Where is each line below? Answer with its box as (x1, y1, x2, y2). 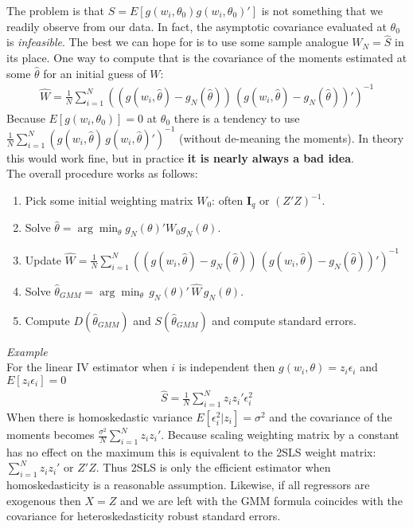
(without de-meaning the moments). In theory (179, 129, 404, 146)
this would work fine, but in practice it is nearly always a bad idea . (6, 149, 354, 166)
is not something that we (261, 2, 383, 18)
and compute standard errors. (212, 312, 357, 328)
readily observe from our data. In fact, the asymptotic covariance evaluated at (6, 18, 387, 34)
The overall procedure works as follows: (6, 165, 198, 182)
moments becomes (6, 426, 95, 442)
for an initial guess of (43, 65, 146, 81)
